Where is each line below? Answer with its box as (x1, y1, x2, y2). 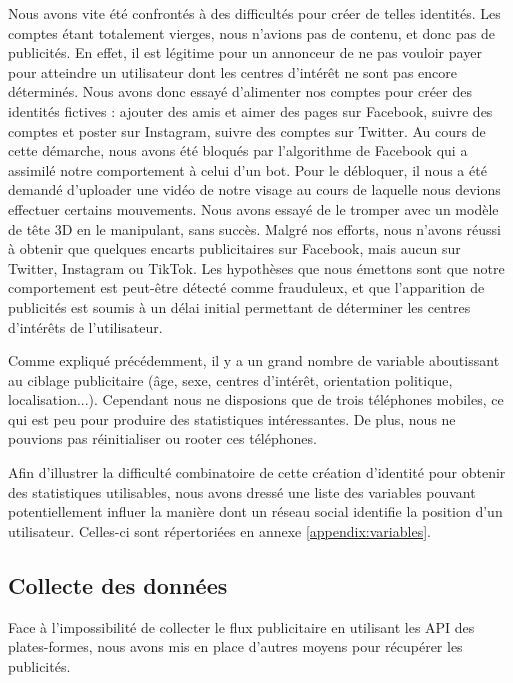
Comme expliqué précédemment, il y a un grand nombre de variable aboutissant (8, 350, 500, 371)
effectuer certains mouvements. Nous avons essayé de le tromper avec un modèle (8, 198, 499, 219)
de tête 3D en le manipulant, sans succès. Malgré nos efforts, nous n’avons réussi (8, 218, 501, 239)
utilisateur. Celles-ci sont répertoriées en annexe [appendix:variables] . (8, 520, 431, 541)
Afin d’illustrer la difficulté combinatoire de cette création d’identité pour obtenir (8, 462, 506, 483)
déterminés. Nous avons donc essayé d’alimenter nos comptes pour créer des (8, 81, 472, 102)
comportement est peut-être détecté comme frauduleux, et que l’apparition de (8, 277, 485, 298)
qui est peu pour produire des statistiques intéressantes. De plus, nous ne (8, 408, 456, 429)
